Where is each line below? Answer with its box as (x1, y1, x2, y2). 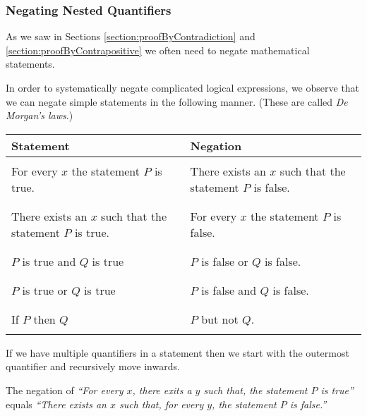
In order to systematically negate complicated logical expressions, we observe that (6, 80, 360, 94)
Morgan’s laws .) (6, 108, 73, 123)
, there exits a (132, 382, 192, 397)
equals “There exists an (6, 396, 107, 411)
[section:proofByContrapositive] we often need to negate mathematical (6, 42, 310, 57)
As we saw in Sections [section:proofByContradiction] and (6, 29, 255, 44)
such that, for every (119, 396, 204, 411)
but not (201, 310, 239, 327)
